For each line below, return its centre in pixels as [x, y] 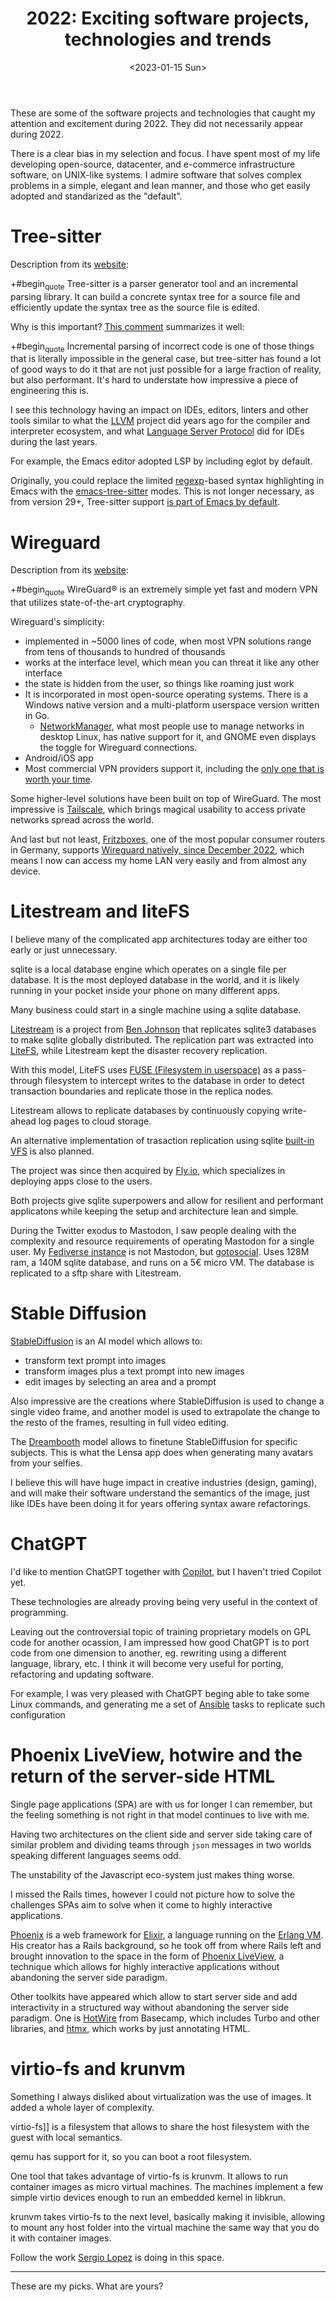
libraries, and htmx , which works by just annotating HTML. [130, 2028]
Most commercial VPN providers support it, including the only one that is [174, 769]
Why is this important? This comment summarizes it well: [127, 326]
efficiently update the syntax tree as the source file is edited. [135, 307]
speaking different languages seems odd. [96, 1855]
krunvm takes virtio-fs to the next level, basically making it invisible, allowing [168, 2216]
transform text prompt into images [95, 1361]
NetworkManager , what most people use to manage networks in [172, 726]
